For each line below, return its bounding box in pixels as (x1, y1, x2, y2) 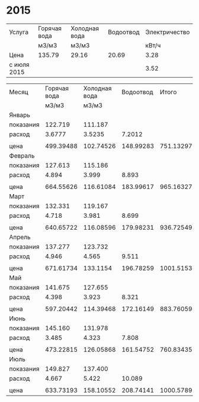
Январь (9, 111, 31, 119)
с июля (9, 60, 30, 69)
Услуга (9, 28, 28, 36)
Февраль (9, 152, 35, 160)
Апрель (9, 233, 31, 241)
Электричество (145, 28, 190, 36)
